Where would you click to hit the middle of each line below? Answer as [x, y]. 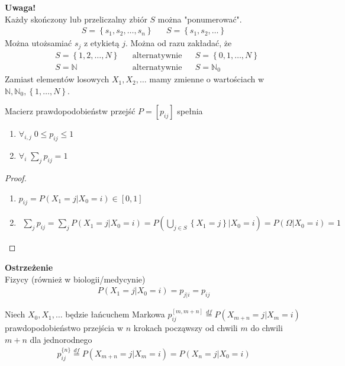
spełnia [190, 111]
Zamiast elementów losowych [57, 79]
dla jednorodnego [61, 339]
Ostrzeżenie [29, 267]
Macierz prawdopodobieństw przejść [70, 111]
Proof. [16, 177]
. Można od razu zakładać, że [178, 43]
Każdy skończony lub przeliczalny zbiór [76, 19]
